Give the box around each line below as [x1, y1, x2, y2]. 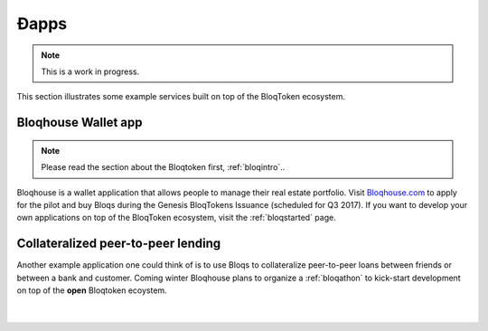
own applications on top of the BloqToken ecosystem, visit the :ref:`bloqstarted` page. [16, 213, 336, 223]
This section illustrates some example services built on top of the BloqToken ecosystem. [16, 91, 346, 102]
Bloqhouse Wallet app [16, 115, 143, 130]
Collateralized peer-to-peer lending [16, 236, 221, 251]
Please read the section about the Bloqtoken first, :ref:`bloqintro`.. [41, 162, 286, 173]
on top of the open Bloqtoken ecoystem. [16, 285, 167, 296]
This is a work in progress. [41, 66, 140, 77]
